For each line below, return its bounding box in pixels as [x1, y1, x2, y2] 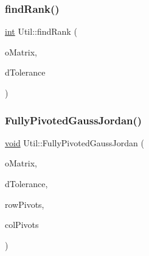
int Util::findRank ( [5, 25, 77, 38]
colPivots [5, 218, 39, 231]
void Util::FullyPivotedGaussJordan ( [5, 136, 144, 149]
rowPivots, [5, 197, 44, 210]
